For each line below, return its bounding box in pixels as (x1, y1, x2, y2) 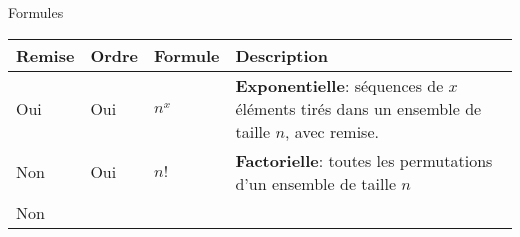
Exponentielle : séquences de (235, 73, 444, 97)
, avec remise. (285, 119, 379, 143)
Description (235, 43, 329, 67)
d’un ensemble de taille (235, 171, 396, 195)
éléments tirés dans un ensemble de (235, 96, 482, 120)
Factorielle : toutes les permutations (235, 148, 493, 172)
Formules (8, 2, 64, 22)
